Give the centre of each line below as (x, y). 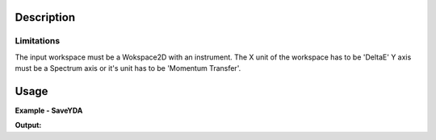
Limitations (38, 41)
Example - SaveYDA (49, 111)
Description (45, 17)
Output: (28, 126)
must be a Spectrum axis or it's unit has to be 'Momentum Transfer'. (128, 68)
